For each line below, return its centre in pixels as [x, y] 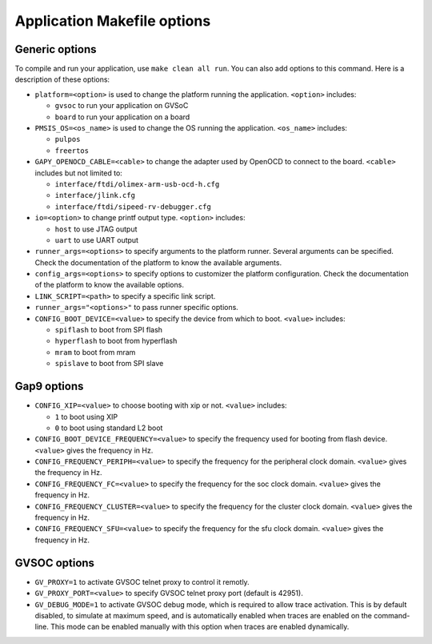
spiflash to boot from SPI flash [109, 330]
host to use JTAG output [96, 229]
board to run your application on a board [122, 117]
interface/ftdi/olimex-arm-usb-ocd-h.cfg [137, 184]
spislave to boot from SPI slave [109, 364]
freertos [72, 151]
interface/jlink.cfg [95, 195]
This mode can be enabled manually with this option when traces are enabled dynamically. [200, 627]
